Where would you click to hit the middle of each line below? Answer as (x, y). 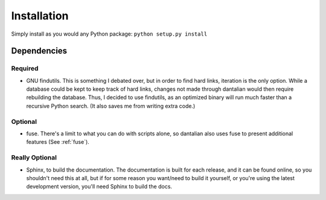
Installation (40, 16)
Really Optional (34, 158)
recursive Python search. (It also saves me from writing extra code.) (111, 106)
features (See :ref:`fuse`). (58, 142)
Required (25, 68)
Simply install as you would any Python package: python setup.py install (109, 34)
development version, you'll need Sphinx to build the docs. (99, 187)
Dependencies (39, 51)
